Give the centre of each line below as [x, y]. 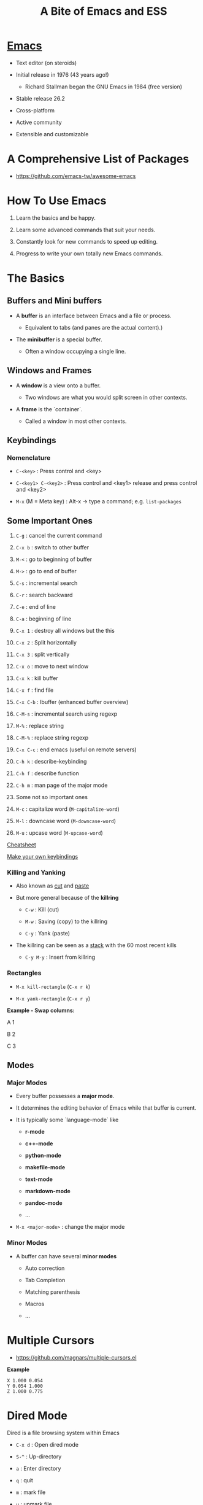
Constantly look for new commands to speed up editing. [87, 241]
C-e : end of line [36, 607]
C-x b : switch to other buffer [52, 547]
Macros [35, 1304]
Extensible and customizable [52, 134]
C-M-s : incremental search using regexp [67, 714]
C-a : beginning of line [44, 619]
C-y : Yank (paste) [47, 934]
